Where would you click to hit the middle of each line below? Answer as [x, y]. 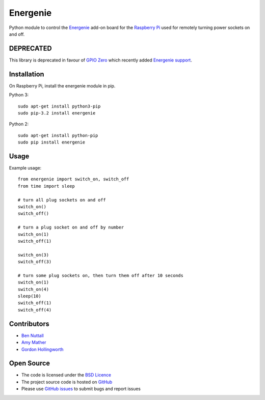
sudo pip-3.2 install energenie [57, 113]
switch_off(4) [35, 310]
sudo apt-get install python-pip [58, 135]
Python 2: [19, 124]
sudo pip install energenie [52, 142]
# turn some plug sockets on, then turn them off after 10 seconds [101, 275]
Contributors [29, 324]
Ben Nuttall [33, 335]
